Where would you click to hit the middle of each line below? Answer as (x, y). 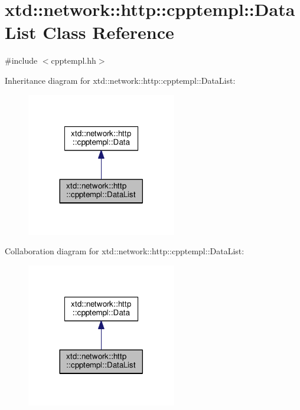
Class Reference (108, 32)
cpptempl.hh (74, 60)
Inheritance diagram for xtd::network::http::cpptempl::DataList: (120, 80)
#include (21, 60)
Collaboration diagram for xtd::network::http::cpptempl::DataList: (125, 251)
